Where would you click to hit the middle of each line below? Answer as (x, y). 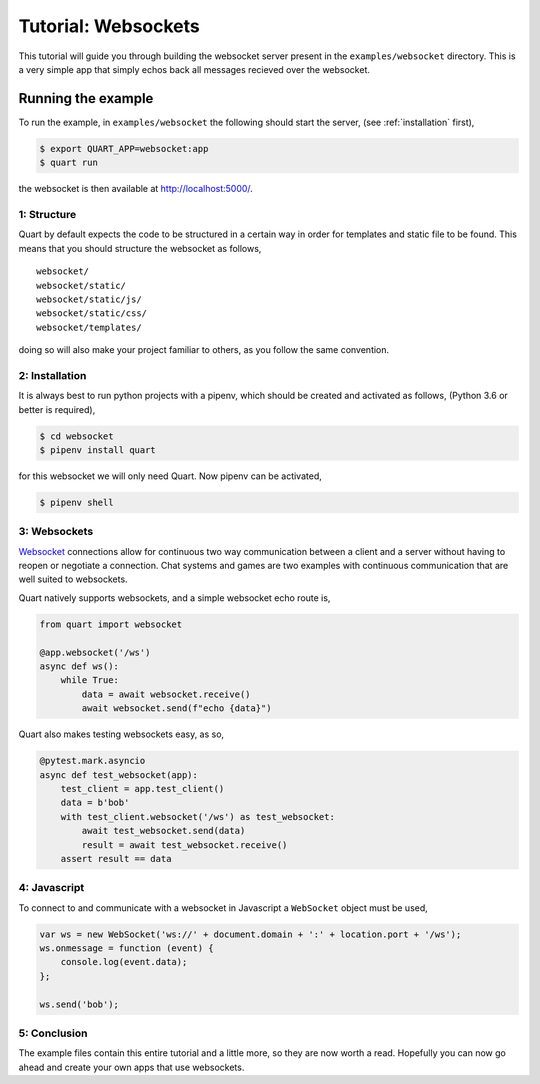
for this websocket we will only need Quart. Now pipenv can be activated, (170, 476)
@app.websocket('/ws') (95, 652)
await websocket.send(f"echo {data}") (176, 708)
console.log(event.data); (124, 962)
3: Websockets (56, 532)
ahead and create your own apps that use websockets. (131, 1067)
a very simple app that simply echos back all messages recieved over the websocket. (194, 69)
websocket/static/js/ (89, 299)
